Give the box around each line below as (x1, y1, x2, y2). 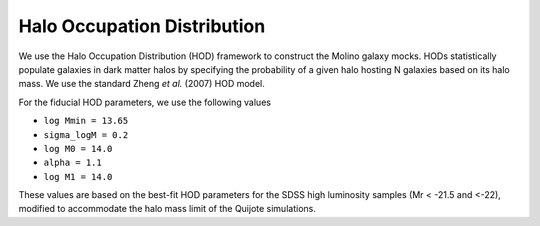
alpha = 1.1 (43, 157, 102, 169)
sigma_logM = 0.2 (43, 129, 129, 140)
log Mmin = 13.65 (43, 115, 129, 127)
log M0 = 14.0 (43, 143, 113, 154)
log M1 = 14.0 (43, 171, 113, 182)
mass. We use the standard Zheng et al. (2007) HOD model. (18, 78, 265, 90)
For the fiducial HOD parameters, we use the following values (18, 96, 272, 108)
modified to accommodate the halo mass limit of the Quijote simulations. (18, 203, 317, 215)
